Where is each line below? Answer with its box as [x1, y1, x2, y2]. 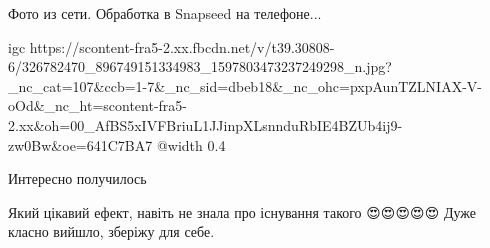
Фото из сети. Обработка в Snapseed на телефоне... [8, 3, 322, 23]
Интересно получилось [8, 168, 147, 189]
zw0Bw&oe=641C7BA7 [8, 134, 153, 155]
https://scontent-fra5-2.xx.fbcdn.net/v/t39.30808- [29, 36, 335, 57]
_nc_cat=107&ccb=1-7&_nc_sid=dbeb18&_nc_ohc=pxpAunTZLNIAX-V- [8, 75, 482, 96]
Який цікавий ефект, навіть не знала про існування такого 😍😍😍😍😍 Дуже [8, 201, 476, 222]
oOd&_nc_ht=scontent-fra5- [8, 95, 188, 116]
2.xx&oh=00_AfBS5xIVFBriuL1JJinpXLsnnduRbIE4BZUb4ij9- [8, 114, 403, 135]
